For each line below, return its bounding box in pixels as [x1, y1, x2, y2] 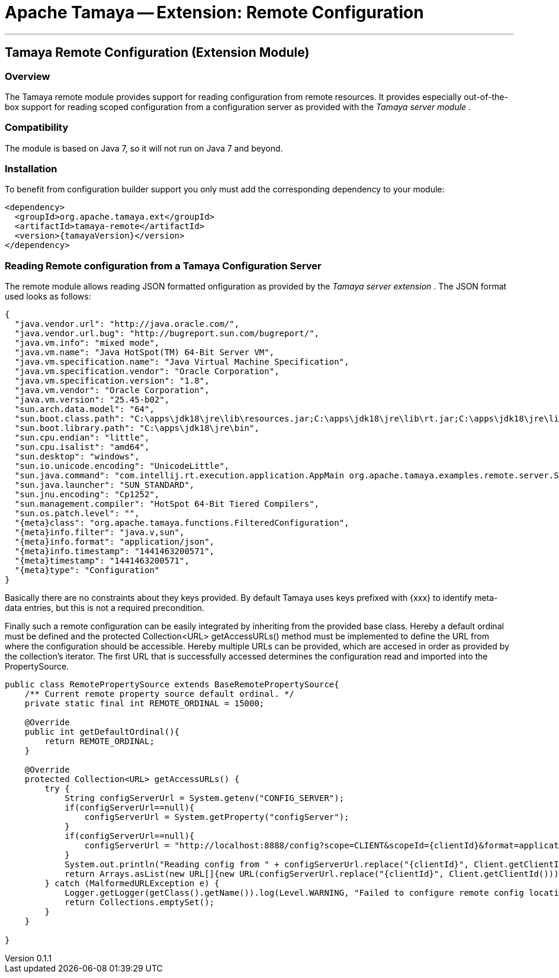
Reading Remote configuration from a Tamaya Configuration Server [5, 259, 322, 272]
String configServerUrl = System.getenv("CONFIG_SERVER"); [65, 793, 345, 803]
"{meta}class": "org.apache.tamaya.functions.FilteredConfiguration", [14, 518, 349, 528]
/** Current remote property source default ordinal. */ [24, 689, 294, 699]
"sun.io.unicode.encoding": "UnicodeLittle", [14, 461, 230, 471]
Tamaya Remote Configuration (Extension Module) [5, 45, 310, 60]
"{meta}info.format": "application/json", [14, 537, 215, 547]
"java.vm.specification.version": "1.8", [14, 376, 210, 386]
